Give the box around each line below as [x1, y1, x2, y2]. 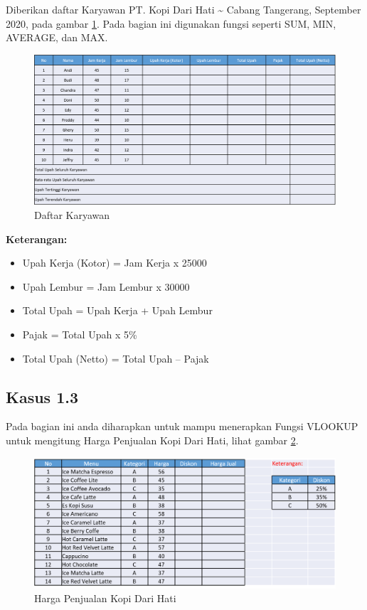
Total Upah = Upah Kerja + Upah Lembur [22, 303, 213, 318]
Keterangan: [6, 231, 68, 246]
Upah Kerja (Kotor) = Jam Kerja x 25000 [22, 255, 207, 270]
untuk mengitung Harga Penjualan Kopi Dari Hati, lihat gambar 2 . [6, 432, 299, 447]
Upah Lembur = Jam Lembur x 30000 [22, 279, 190, 294]
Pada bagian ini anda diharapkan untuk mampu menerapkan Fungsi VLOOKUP [6, 419, 358, 434]
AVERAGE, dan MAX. [6, 30, 108, 45]
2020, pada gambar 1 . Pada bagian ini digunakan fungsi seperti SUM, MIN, [6, 16, 336, 31]
